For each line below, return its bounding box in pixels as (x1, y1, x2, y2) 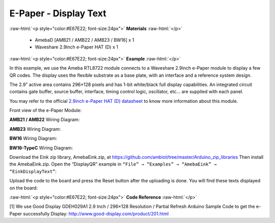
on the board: (9, 185, 38, 191)
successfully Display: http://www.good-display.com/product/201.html (23, 210, 169, 216)
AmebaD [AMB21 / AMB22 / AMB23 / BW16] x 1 (35, 37, 134, 43)
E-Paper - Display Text (9, 8, 106, 19)
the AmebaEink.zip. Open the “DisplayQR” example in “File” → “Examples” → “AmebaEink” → (9, 161, 217, 168)
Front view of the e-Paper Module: (9, 107, 81, 114)
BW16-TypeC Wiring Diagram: (9, 145, 73, 151)
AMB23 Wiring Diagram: (9, 126, 61, 132)
